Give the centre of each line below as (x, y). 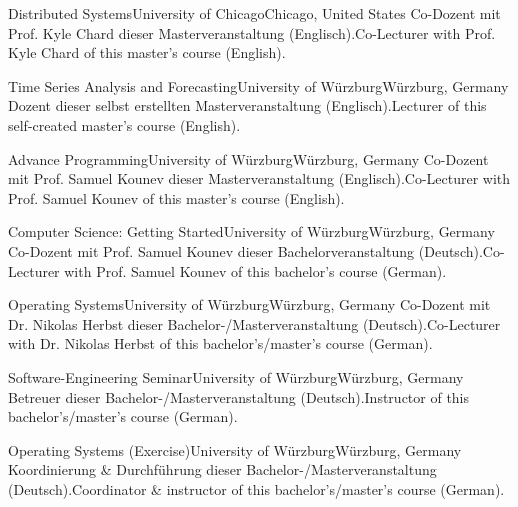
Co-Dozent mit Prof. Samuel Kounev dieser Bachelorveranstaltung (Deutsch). (245, 250)
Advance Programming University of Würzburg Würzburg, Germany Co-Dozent (248, 158)
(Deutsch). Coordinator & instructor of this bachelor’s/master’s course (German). (256, 488)
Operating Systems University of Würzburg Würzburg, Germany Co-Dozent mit (249, 304)
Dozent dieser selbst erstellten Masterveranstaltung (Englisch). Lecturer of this (247, 105)
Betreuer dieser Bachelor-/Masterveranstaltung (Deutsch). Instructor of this (239, 396)
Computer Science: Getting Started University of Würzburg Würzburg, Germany (251, 231)
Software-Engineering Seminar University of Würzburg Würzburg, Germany (236, 376)
